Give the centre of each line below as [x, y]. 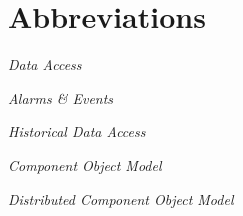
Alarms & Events [61, 97]
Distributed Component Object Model [121, 198]
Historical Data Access [77, 131]
